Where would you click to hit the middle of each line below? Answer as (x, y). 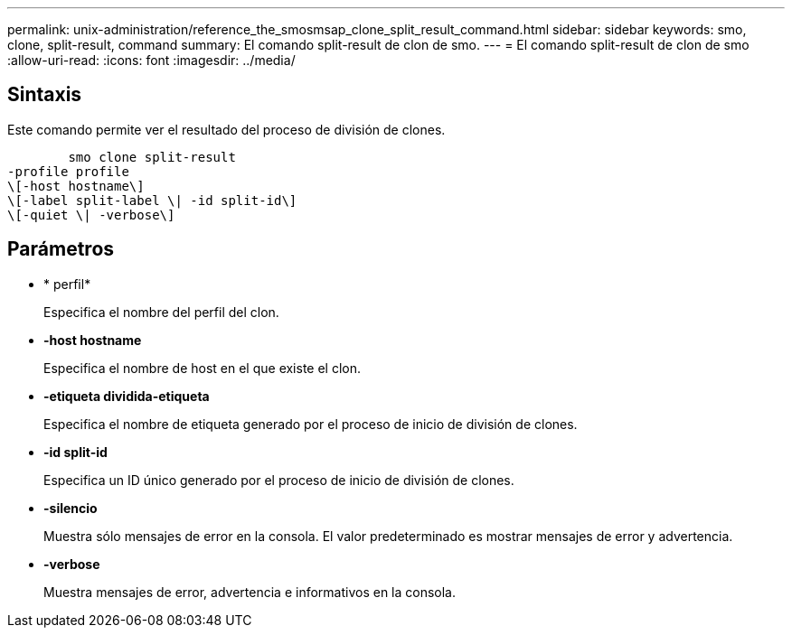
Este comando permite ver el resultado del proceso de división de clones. (226, 129)
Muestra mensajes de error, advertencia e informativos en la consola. (250, 592)
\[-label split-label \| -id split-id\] (152, 200)
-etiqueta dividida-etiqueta (127, 396)
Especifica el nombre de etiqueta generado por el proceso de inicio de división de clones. (311, 424)
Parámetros (61, 249)
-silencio (71, 508)
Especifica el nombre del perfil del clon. (161, 312)
